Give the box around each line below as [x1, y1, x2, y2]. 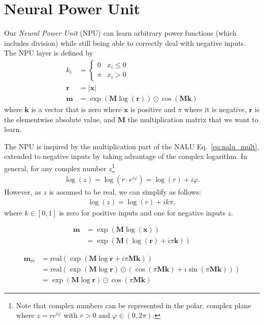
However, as [4, 186, 41, 197]
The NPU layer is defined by [4, 47, 93, 58]
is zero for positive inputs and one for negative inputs [59, 207, 225, 218]
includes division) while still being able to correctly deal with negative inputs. [4, 37, 246, 48]
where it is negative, [184, 104, 247, 114]
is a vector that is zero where [31, 104, 122, 114]
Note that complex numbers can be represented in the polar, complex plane [16, 300, 251, 310]
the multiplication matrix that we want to [127, 114, 258, 124]
